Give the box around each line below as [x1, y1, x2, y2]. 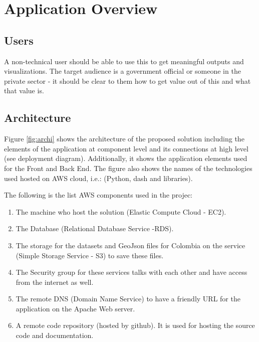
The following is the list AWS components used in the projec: [4, 190, 193, 200]
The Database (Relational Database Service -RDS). [16, 223, 174, 234]
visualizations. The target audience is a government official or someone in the [4, 66, 241, 76]
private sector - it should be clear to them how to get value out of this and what [4, 75, 251, 86]
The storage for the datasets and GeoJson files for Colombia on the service [16, 240, 245, 250]
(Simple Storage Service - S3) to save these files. [16, 250, 164, 260]
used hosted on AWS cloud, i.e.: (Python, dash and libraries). [4, 173, 193, 183]
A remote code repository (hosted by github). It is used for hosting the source [16, 320, 255, 330]
